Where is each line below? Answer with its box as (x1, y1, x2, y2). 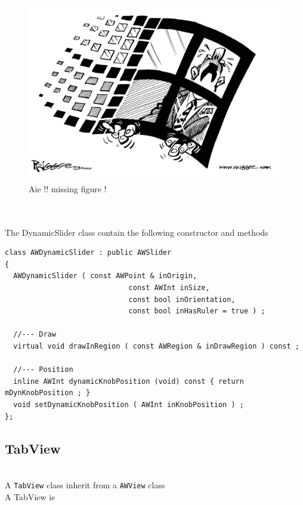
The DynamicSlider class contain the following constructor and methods (5, 226, 268, 238)
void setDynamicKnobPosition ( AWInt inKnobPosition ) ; (13, 400, 244, 409)
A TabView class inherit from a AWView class (5, 478, 165, 491)
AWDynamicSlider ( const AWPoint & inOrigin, (13, 272, 197, 281)
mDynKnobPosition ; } (5, 389, 91, 398)
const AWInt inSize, (128, 284, 210, 292)
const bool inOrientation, (128, 295, 236, 304)
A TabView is (5, 490, 55, 503)
